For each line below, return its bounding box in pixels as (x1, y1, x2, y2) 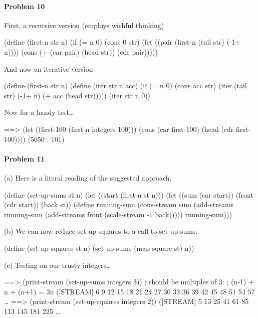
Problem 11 (4, 153, 45, 164)
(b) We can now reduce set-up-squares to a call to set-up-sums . (4, 226, 198, 236)
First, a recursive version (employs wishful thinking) (4, 20, 164, 30)
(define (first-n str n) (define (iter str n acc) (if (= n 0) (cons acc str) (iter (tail (4, 80, 247, 91)
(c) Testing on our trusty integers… (4, 259, 111, 270)
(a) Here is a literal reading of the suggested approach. (4, 172, 172, 183)
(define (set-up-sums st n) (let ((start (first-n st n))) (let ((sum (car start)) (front (4, 189, 253, 200)
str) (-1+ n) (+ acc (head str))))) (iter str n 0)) (4, 90, 151, 100)
